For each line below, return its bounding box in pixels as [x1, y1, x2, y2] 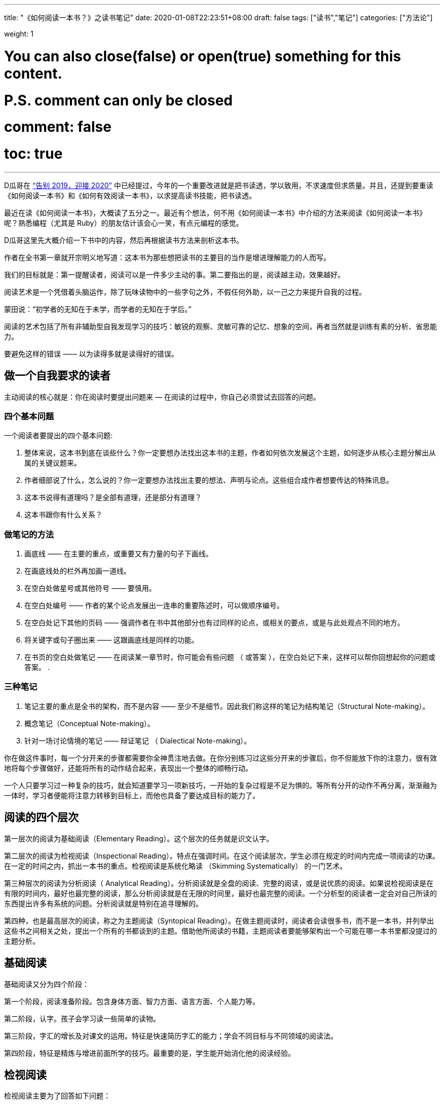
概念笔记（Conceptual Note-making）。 [24, 719, 155, 728]
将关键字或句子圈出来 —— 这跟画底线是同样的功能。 [24, 635, 199, 645]
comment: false [4, 118, 112, 136]
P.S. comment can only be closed [4, 91, 233, 109]
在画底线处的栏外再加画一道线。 [24, 566, 131, 576]
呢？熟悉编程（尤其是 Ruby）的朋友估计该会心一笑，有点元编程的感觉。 [4, 218, 243, 227]
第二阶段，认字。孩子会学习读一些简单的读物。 [4, 1014, 160, 1023]
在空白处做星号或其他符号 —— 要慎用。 [24, 584, 156, 593]
